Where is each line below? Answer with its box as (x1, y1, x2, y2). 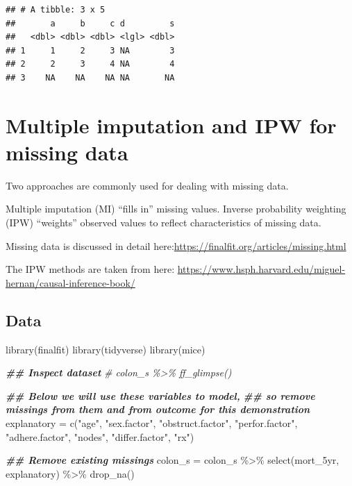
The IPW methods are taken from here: (6, 262, 175, 276)
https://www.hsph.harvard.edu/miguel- (177, 262, 346, 276)
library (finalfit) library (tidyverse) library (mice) (6, 342, 206, 356)
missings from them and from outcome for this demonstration (6, 402, 310, 417)
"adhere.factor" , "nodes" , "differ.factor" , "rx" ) (6, 429, 194, 444)
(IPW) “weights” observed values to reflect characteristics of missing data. (6, 215, 321, 230)
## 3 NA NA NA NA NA (6, 72, 175, 83)
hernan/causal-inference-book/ (6, 275, 135, 290)
